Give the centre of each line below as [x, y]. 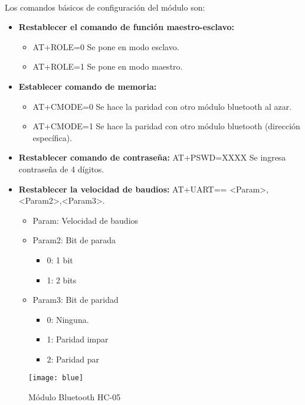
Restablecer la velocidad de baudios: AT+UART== [123, 189]
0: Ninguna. [68, 319]
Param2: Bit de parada [74, 240]
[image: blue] [56, 378]
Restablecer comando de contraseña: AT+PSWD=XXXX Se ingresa [152, 157]
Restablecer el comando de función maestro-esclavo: [127, 27]
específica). [53, 137]
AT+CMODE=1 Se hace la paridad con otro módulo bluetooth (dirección [166, 126]
